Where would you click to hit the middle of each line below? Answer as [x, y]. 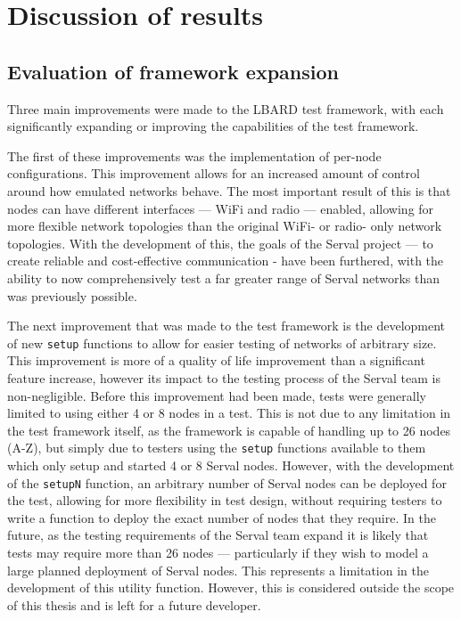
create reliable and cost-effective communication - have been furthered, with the [226, 261]
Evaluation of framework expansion [173, 71]
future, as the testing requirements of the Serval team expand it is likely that [218, 535]
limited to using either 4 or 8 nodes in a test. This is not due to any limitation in [229, 413]
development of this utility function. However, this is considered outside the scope [231, 587]
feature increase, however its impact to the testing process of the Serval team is [224, 377]
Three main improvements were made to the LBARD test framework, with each [226, 108]
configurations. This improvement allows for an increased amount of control [214, 173]
